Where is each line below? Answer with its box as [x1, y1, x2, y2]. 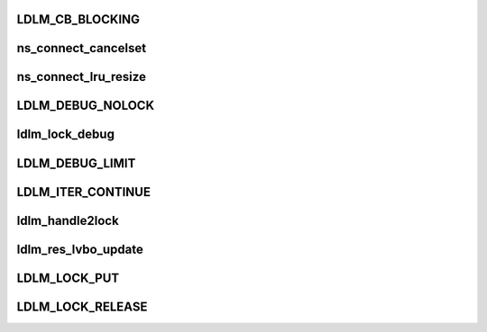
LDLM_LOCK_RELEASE [16, 299, 148, 314]
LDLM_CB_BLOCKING [16, 12, 140, 27]
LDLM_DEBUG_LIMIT [16, 156, 136, 171]
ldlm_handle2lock [16, 212, 119, 229]
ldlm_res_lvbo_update [16, 241, 143, 256]
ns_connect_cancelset [16, 40, 147, 56]
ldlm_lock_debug [16, 127, 115, 142]
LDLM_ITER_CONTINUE [16, 184, 151, 200]
